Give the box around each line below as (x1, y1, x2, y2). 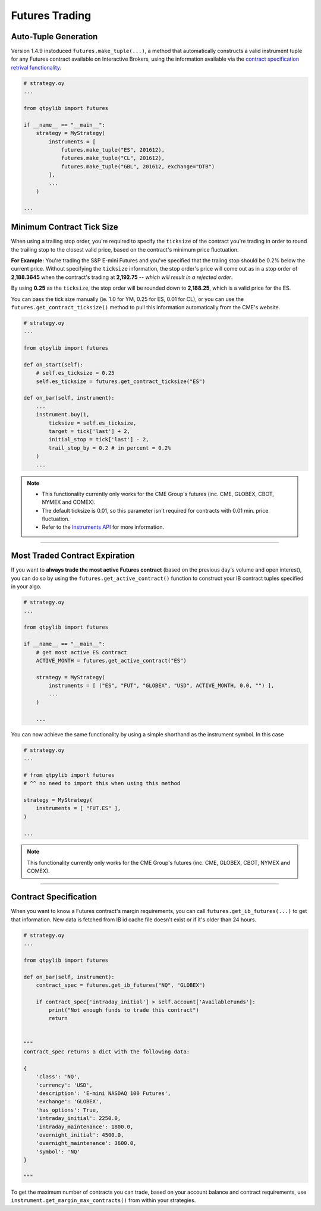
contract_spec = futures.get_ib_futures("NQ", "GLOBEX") (36, 981, 206, 989)
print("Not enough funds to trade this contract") (48, 1007, 199, 1014)
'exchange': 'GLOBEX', (36, 1098, 102, 1105)
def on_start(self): (23, 361, 83, 368)
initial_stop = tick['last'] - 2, (48, 436, 149, 443)
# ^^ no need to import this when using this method (23, 780, 181, 787)
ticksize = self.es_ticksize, (48, 419, 137, 426)
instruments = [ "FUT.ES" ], (36, 805, 121, 812)
